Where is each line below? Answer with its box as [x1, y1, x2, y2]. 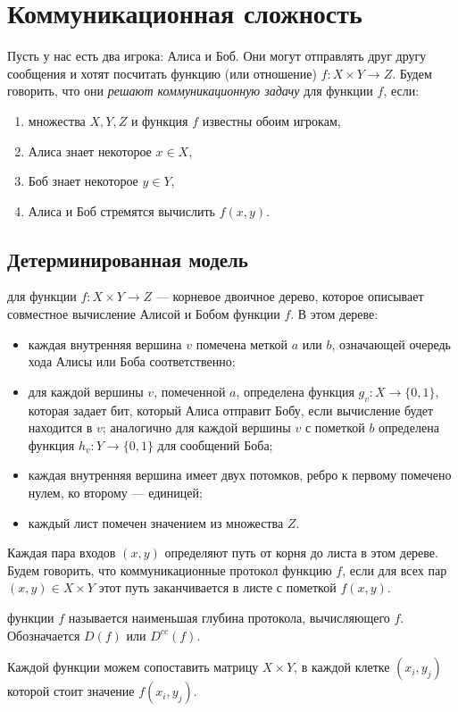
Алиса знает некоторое [28, 141, 152, 160]
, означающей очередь [331, 334, 451, 353]
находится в [28, 418, 93, 437]
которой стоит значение [7, 682, 135, 700]
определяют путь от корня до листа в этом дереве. [164, 543, 438, 562]
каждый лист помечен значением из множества [28, 513, 284, 532]
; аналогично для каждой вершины [102, 418, 291, 437]
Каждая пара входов [7, 543, 116, 562]
